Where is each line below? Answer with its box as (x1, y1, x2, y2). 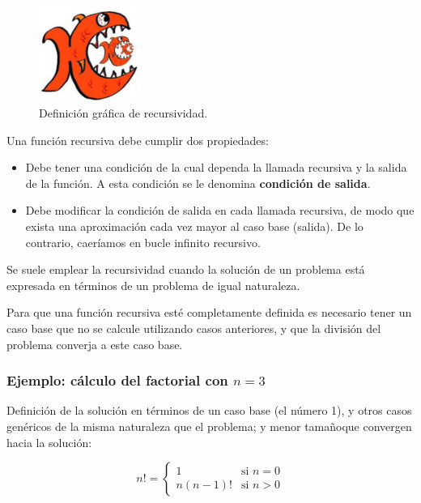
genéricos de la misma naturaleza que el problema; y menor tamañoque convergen (6, 417, 412, 434)
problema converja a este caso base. (6, 335, 183, 352)
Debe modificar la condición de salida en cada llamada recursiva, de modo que (25, 202, 415, 219)
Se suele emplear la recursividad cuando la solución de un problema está (6, 261, 365, 278)
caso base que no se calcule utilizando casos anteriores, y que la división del (6, 319, 381, 336)
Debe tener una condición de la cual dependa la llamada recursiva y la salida (25, 159, 407, 176)
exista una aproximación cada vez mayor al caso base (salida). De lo (25, 217, 364, 234)
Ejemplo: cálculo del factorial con (6, 370, 228, 390)
